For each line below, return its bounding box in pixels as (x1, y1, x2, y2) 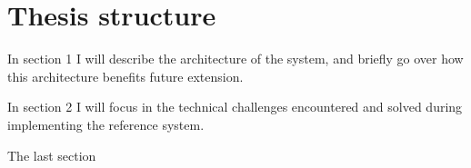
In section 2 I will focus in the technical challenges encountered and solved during (7, 97, 463, 116)
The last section (7, 145, 96, 164)
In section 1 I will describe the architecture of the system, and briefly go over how (7, 49, 464, 68)
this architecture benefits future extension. (7, 66, 244, 85)
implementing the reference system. (7, 114, 205, 133)
